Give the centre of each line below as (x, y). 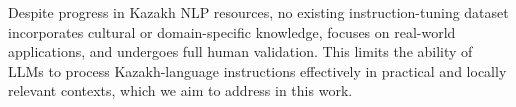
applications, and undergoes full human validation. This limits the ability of (240, 51)
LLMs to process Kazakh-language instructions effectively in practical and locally (257, 70)
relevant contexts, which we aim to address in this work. (180, 90)
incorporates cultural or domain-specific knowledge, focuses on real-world (232, 31)
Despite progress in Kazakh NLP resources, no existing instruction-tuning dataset (258, 12)
